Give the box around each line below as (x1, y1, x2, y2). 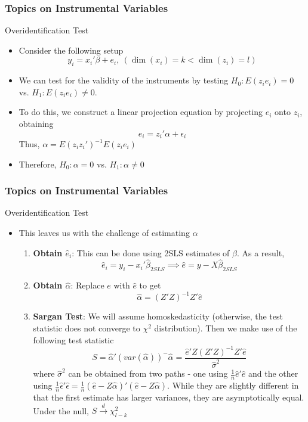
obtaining (19, 117, 54, 129)
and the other (248, 367, 298, 380)
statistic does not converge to (33, 321, 140, 334)
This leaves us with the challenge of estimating (19, 226, 190, 239)
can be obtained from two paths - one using (68, 367, 228, 380)
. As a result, (236, 246, 285, 259)
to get (139, 279, 161, 291)
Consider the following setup (19, 44, 124, 56)
